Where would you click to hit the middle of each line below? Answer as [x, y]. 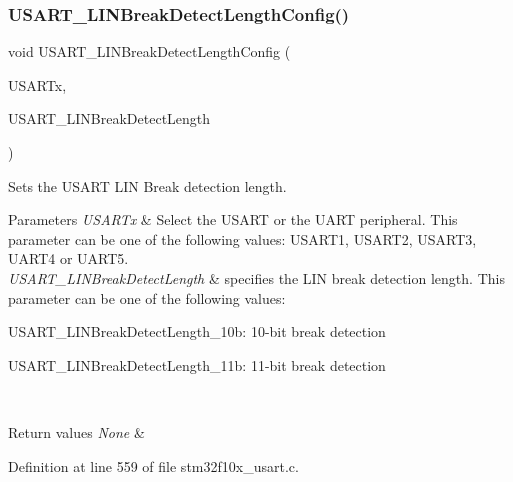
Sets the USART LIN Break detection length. [147, 185]
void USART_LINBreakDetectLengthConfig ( [149, 51]
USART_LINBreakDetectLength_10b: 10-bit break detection [197, 331]
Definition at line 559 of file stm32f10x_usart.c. [153, 465]
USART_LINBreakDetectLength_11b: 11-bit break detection [197, 364]
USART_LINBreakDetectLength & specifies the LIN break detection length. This [256, 277]
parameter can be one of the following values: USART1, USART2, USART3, [242, 238]
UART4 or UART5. [68, 258]
